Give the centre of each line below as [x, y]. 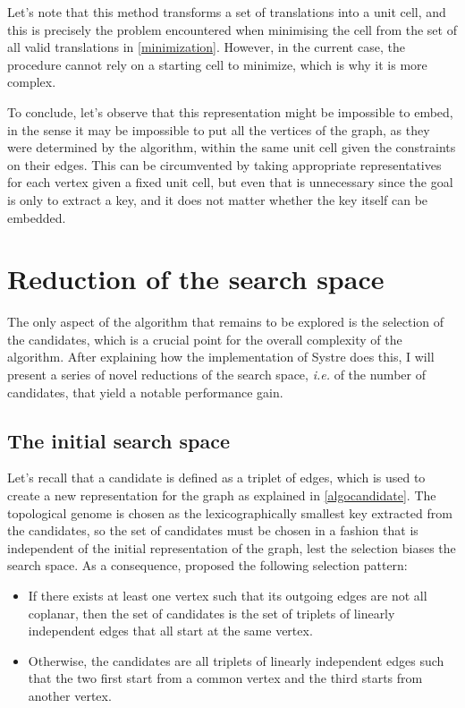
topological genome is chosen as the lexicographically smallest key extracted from [230, 512]
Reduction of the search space [196, 279]
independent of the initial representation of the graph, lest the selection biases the [232, 547]
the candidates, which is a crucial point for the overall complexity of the [205, 339]
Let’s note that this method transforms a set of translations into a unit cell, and [227, 12]
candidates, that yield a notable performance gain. [145, 392]
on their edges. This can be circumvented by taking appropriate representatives [224, 164]
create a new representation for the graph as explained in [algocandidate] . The [222, 495]
